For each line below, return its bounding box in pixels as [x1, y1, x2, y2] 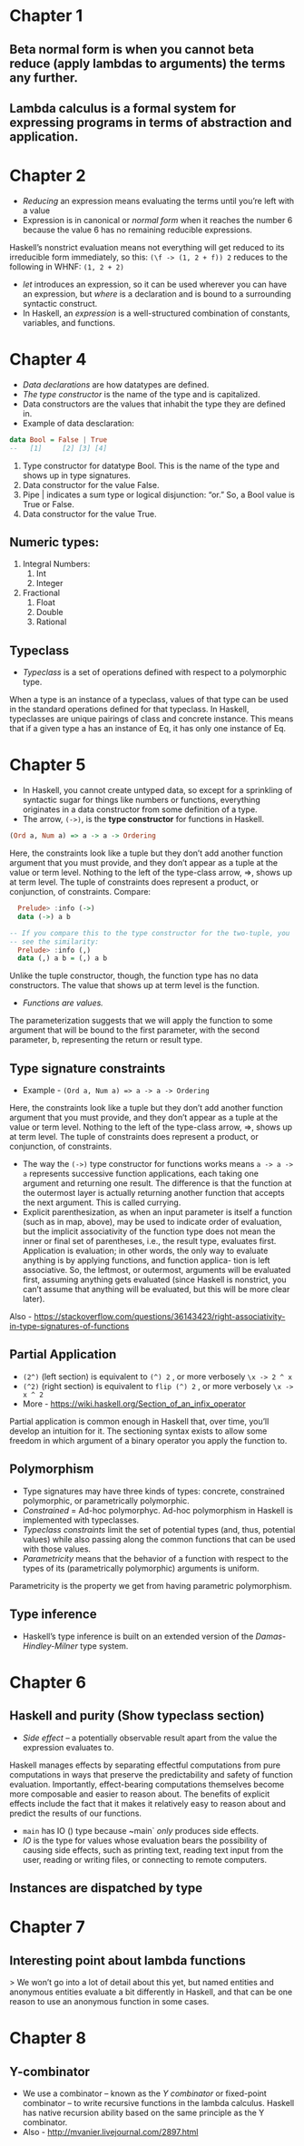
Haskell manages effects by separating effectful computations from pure [9, 1759, 281, 1770]
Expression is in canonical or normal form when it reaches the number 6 [22, 214, 293, 225]
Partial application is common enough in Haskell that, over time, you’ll [9, 1416, 270, 1426]
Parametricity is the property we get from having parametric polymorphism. [9, 1580, 292, 1591]
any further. [9, 70, 79, 85]
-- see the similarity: [9, 936, 100, 946]
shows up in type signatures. [22, 469, 132, 481]
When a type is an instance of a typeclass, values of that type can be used [9, 694, 289, 705]
